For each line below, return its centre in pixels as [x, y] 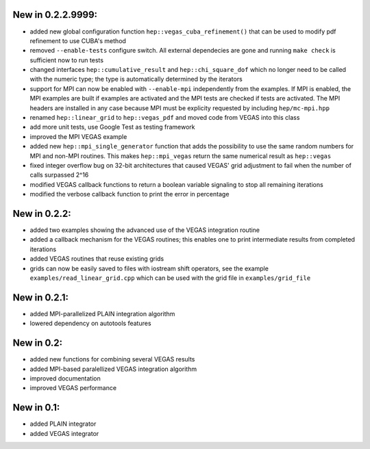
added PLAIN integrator [63, 424]
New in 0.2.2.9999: [55, 15]
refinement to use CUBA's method [78, 40]
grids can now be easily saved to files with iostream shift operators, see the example [149, 268]
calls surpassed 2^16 [59, 175]
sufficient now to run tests [67, 60]
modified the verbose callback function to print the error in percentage [129, 194]
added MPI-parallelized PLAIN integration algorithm [102, 313]
